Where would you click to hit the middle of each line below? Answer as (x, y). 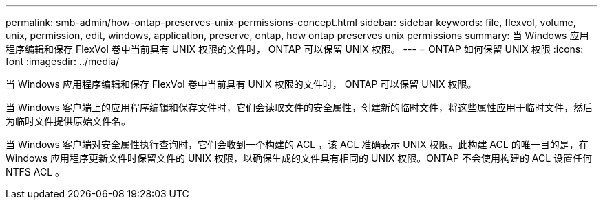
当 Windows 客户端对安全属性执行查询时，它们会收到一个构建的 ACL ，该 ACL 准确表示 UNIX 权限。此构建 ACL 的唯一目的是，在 (297, 144)
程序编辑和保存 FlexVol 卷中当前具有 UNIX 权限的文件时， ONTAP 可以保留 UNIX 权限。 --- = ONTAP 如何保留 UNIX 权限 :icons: (295, 49)
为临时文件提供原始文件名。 (68, 121)
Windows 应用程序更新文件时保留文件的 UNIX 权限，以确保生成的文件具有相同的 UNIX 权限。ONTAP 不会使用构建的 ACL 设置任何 (299, 158)
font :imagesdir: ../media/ (63, 61)
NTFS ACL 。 (35, 172)
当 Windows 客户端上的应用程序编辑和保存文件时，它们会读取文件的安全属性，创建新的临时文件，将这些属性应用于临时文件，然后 (299, 107)
